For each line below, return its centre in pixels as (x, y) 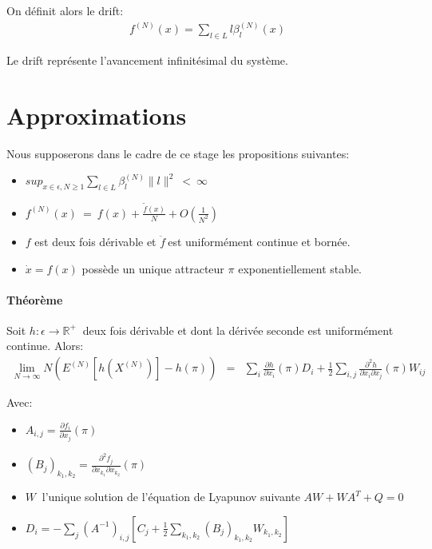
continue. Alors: (45, 346)
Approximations (97, 115)
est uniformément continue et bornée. (259, 241)
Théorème (35, 299)
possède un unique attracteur (153, 268)
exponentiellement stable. (300, 268)
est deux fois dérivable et (95, 241)
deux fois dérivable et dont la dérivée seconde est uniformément (238, 330)
